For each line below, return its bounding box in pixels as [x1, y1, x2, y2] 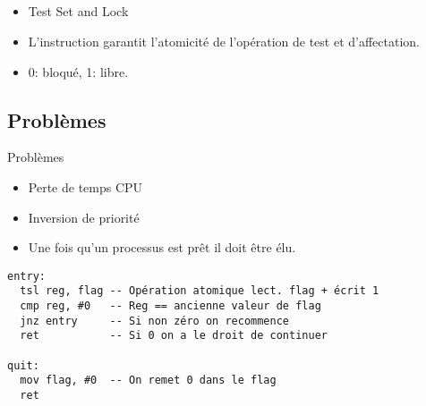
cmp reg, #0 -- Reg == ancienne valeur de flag [20, 300, 321, 313]
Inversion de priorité [28, 207, 140, 226]
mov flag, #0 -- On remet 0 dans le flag [20, 374, 277, 387]
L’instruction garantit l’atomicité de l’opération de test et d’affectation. [28, 31, 421, 50]
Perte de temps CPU [28, 177, 143, 196]
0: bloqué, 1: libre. [28, 62, 129, 80]
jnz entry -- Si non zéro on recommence [20, 314, 289, 327]
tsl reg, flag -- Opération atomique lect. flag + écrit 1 [20, 284, 379, 298]
